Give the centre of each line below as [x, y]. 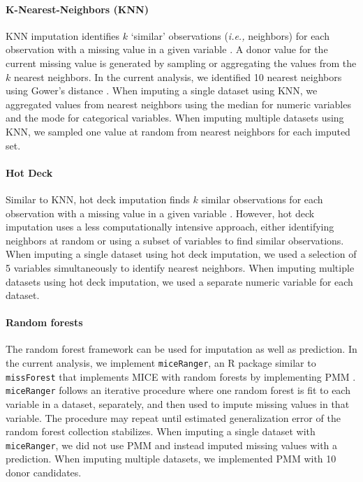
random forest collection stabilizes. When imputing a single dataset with [161, 431]
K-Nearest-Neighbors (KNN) [77, 9]
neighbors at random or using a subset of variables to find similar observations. [175, 240]
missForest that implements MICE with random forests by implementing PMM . [181, 376]
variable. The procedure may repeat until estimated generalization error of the [173, 417]
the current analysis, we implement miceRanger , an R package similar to [161, 363]
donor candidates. [44, 473]
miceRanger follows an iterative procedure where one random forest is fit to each [178, 390]
